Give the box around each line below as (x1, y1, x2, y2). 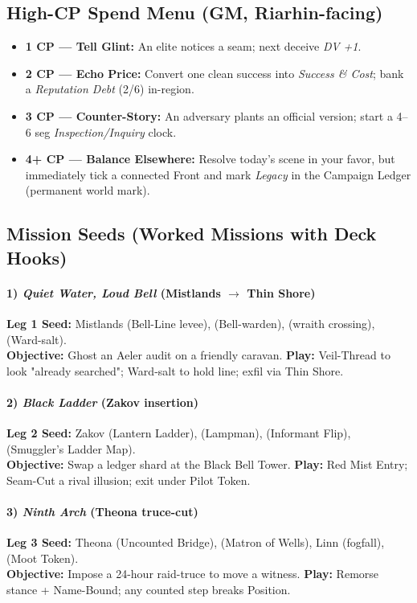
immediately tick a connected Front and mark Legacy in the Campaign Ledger (25, 166, 411, 183)
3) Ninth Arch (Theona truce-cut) (6, 503, 198, 520)
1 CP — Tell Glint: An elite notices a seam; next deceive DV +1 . (25, 38, 362, 55)
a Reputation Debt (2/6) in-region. (25, 80, 194, 97)
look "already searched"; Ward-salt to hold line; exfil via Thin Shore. (6, 362, 344, 379)
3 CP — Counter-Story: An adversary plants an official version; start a (25, 107, 393, 124)
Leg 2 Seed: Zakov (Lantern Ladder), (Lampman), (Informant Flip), (6, 425, 351, 441)
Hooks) (6, 244, 67, 269)
